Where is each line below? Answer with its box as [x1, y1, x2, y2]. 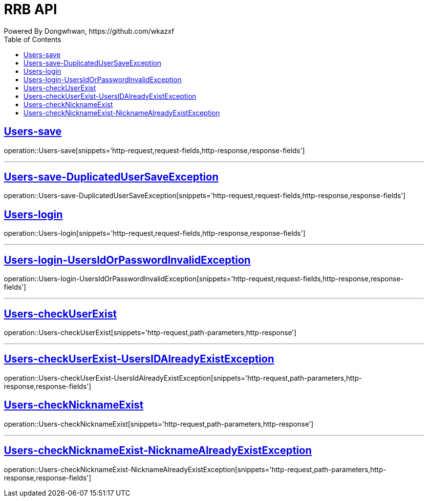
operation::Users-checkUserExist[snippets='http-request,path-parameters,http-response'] [4, 328, 297, 337]
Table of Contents [4, 35, 62, 44]
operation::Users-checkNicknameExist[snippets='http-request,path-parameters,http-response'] [4, 419, 314, 428]
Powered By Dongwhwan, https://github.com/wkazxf [4, 26, 174, 35]
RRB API [4, 1, 57, 18]
